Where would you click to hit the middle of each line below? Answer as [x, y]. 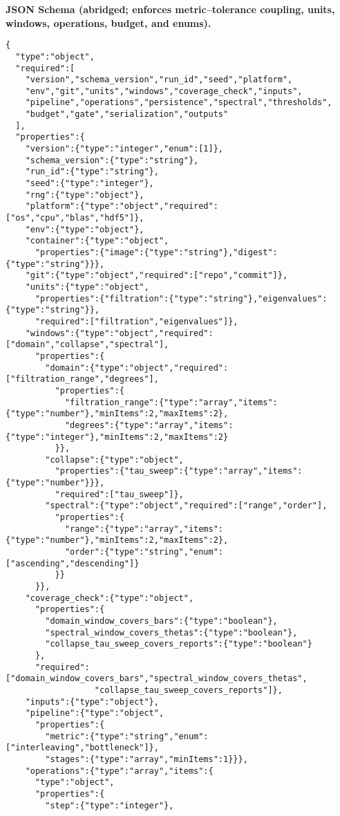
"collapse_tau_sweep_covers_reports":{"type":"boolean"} [179, 644]
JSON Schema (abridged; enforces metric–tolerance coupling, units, [170, 9]
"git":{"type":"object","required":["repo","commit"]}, [157, 276]
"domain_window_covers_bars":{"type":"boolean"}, [161, 621]
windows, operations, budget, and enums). [108, 22]
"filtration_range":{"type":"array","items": [171, 402]
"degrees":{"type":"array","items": [149, 425]
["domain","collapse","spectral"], [87, 345]
